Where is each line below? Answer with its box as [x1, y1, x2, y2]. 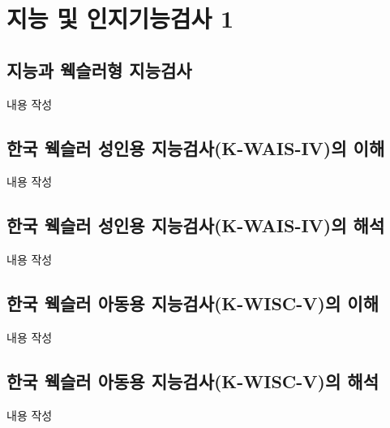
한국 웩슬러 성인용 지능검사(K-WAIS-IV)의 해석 [6, 213, 385, 238]
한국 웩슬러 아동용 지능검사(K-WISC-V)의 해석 [6, 368, 379, 393]
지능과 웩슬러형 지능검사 [6, 57, 192, 82]
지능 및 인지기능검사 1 [6, 2, 234, 35]
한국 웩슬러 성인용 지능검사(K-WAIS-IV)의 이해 [6, 135, 385, 160]
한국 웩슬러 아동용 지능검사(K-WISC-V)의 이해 [6, 291, 379, 316]
